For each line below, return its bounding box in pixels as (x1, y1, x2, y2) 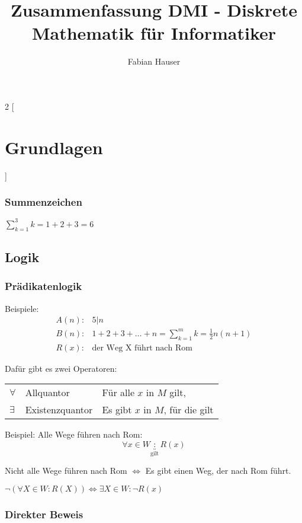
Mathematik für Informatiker (31, 21, 277, 45)
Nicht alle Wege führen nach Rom (5, 464, 127, 477)
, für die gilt (163, 403, 214, 417)
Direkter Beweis (5, 506, 83, 521)
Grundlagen (5, 135, 103, 159)
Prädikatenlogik (5, 279, 82, 294)
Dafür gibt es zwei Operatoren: (5, 362, 117, 374)
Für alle (102, 385, 134, 400)
